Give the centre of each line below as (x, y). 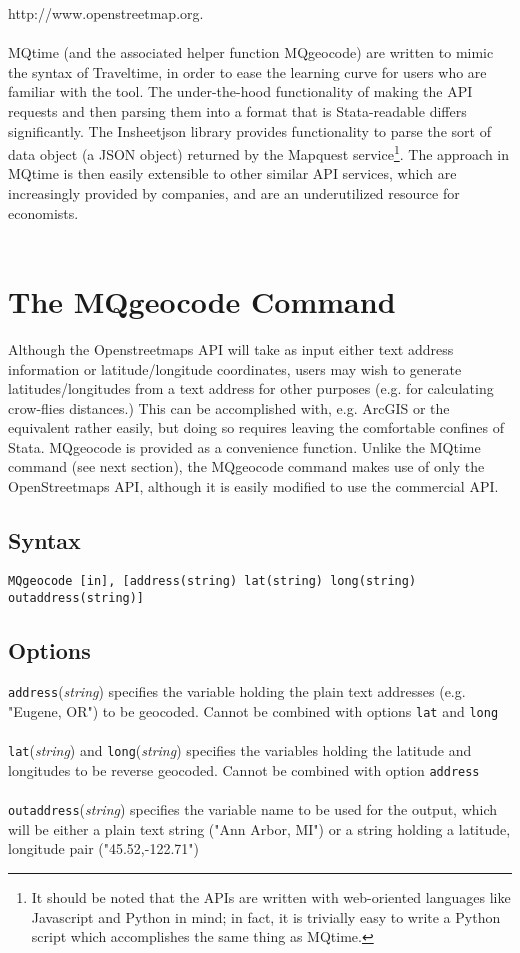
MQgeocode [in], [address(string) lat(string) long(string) (212, 580)
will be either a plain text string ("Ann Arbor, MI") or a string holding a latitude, (259, 828)
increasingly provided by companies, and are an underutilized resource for (234, 193)
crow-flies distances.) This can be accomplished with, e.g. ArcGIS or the (229, 407)
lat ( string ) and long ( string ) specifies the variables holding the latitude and (240, 750)
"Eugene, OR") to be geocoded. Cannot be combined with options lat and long (253, 711)
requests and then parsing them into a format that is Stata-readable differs (237, 110)
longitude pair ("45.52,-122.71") (103, 848)
